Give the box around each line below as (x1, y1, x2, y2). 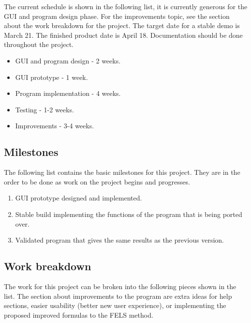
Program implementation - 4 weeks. (15, 88, 121, 98)
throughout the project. (4, 39, 74, 49)
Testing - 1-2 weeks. (15, 104, 74, 114)
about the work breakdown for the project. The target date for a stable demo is (4, 20, 240, 31)
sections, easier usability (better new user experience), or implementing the (4, 300, 226, 310)
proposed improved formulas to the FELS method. (4, 309, 153, 320)
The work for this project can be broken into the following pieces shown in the (4, 281, 236, 291)
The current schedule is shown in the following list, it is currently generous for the (4, 1, 248, 11)
